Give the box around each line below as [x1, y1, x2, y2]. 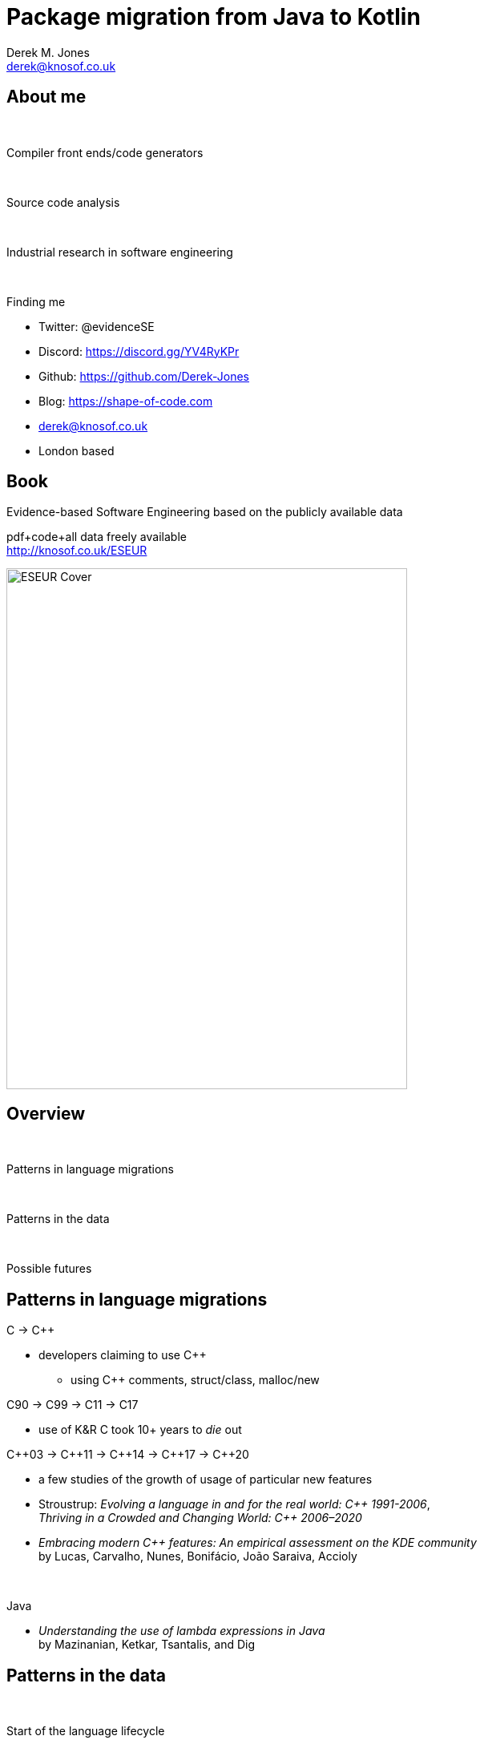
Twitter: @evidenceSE [38, 319, 155, 333]
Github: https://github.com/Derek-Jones [38, 369, 249, 383]
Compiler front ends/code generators [6, 145, 204, 159]
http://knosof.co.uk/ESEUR [6, 543, 147, 558]
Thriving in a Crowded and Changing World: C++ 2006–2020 [38, 1511, 362, 1525]
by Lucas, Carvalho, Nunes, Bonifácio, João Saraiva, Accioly [38, 1549, 357, 1564]
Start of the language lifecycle [6, 1723, 165, 1738]
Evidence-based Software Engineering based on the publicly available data [6, 505, 403, 519]
